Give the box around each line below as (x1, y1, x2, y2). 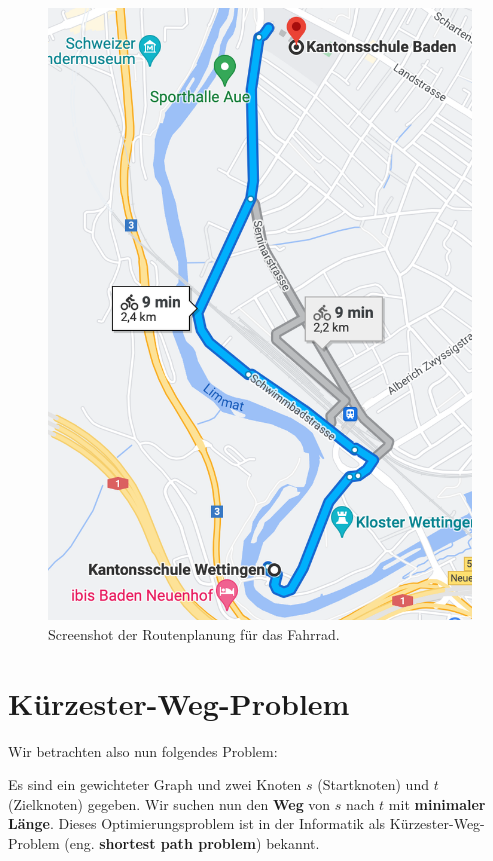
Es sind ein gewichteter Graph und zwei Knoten (8, 774, 302, 795)
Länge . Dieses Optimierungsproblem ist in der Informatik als (8, 813, 386, 834)
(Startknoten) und (317, 774, 429, 795)
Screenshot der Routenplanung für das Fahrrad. (48, 623, 340, 644)
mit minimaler (388, 793, 486, 814)
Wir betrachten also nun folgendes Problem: (8, 740, 278, 761)
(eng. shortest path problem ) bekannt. (64, 833, 320, 854)
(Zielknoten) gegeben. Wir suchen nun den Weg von (8, 793, 331, 814)
